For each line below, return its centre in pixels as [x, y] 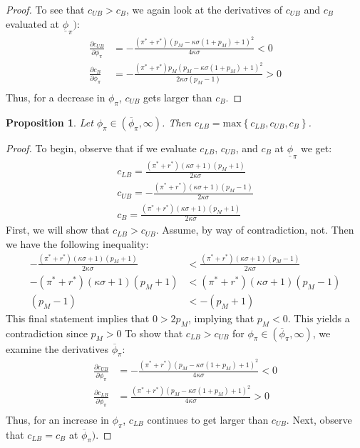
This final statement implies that [78, 318]
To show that [154, 333]
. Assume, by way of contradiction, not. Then [255, 230]
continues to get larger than [208, 419]
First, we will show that [58, 230]
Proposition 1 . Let [50, 122]
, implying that [221, 318]
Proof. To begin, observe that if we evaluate [101, 148]
